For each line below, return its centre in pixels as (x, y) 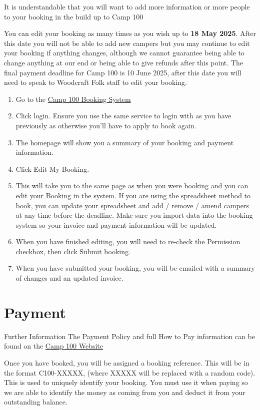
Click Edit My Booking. (52, 169)
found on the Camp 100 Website (54, 346)
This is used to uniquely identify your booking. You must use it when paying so (126, 382)
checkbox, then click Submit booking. (73, 251)
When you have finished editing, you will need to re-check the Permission (128, 241)
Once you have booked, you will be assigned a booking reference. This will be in (127, 362)
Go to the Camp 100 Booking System (73, 99)
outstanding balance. (36, 402)
